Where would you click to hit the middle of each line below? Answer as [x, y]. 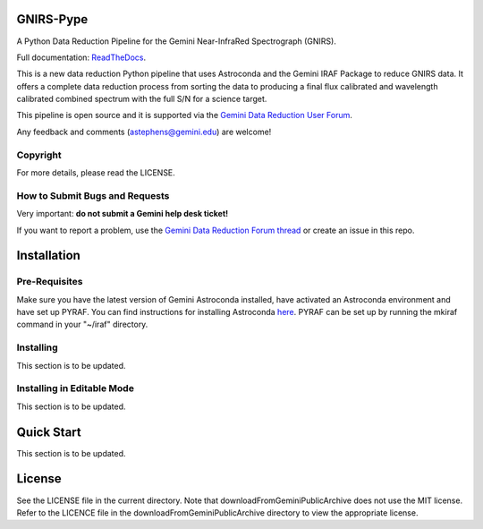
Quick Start [49, 432]
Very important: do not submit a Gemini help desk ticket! [123, 214]
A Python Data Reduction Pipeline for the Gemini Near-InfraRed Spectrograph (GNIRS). [177, 41]
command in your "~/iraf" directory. [82, 324]
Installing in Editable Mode [75, 388]
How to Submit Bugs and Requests [93, 195]
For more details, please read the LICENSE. [96, 173]
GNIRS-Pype [52, 19]
